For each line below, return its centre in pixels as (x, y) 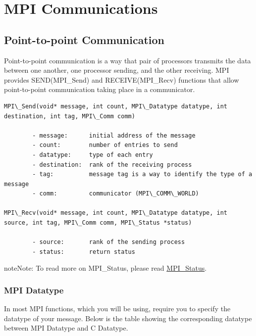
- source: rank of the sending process (109, 242)
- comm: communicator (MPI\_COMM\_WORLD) (116, 194)
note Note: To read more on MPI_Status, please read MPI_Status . (105, 268)
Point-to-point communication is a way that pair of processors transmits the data (128, 60)
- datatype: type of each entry (93, 155)
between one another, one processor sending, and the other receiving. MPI (117, 70)
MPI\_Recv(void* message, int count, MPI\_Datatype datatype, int (116, 213)
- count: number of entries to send (105, 145)
